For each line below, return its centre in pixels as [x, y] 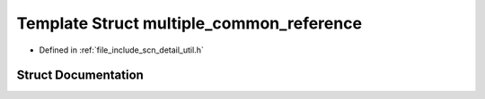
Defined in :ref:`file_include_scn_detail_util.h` [121, 50]
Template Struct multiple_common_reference [190, 23]
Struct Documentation [80, 75]
